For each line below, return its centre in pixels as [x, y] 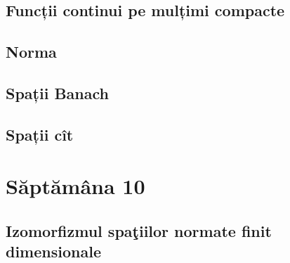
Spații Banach [57, 92]
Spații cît [40, 134]
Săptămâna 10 [75, 186]
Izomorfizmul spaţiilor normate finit [139, 230]
